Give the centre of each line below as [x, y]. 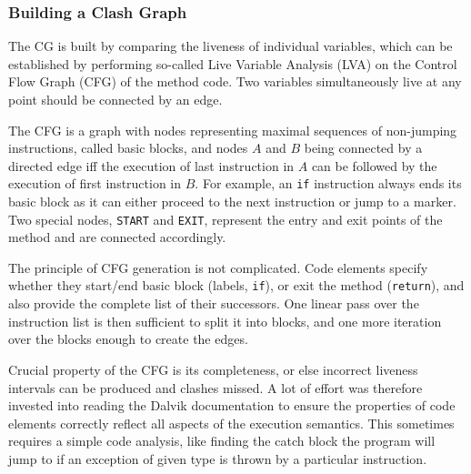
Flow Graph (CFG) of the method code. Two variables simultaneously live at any [235, 81]
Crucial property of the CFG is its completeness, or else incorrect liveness [213, 369]
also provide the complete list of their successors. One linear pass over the [214, 303]
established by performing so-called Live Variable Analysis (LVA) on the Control [233, 63]
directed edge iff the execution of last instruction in [151, 165]
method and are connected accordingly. [117, 237]
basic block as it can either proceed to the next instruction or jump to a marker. [232, 202]
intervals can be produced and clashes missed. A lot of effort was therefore [215, 387]
